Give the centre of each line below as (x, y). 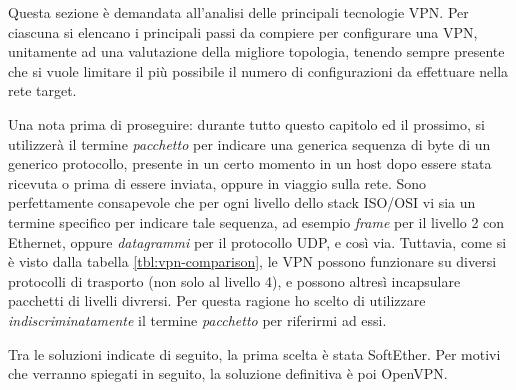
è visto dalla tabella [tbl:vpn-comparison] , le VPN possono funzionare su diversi (252, 261)
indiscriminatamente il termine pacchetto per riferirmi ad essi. (197, 319)
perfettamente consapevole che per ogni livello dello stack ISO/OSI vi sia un (242, 202)
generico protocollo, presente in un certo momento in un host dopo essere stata (250, 163)
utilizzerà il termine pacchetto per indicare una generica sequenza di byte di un (249, 143)
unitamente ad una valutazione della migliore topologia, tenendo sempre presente (256, 51)
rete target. (42, 90)
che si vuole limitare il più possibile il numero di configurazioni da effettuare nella (258, 70)
